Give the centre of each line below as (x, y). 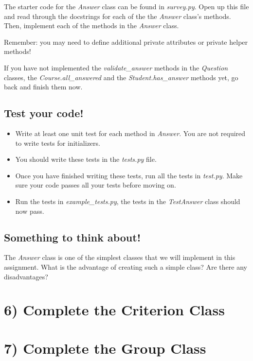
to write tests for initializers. (58, 143)
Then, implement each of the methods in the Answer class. (91, 26)
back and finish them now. (43, 87)
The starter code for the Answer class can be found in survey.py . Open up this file (126, 6)
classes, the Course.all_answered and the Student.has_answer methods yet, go (121, 77)
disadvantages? (26, 276)
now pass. (30, 211)
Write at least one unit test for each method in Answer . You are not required (130, 133)
